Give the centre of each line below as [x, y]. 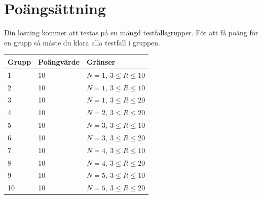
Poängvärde [59, 61]
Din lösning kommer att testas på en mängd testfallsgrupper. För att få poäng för [131, 33]
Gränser [101, 61]
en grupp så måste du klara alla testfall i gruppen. [82, 42]
